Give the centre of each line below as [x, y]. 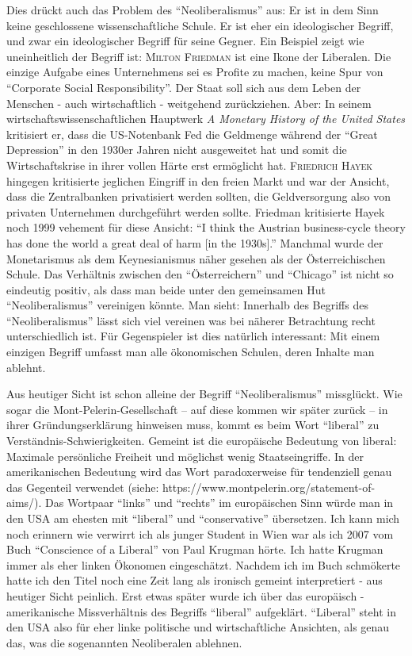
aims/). [24, 503]
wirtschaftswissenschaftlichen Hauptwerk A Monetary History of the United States [206, 119]
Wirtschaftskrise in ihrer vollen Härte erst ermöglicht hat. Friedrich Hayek [190, 165]
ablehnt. [26, 367]
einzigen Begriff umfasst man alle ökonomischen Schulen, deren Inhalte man [191, 352]
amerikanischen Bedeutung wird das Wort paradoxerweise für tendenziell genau [199, 472]
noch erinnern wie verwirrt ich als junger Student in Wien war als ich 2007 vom [200, 533]
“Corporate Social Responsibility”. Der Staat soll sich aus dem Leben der [184, 87]
